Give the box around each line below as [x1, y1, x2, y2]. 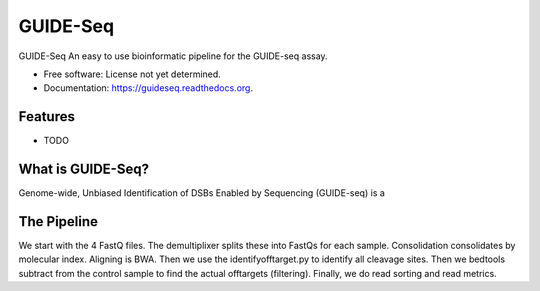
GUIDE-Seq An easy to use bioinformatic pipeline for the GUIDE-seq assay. [18, 50, 329, 62]
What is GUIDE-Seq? [18, 161, 150, 178]
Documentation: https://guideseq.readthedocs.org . [43, 82, 254, 94]
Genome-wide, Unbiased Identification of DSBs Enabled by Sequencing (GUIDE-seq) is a [18, 187, 385, 199]
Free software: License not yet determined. [43, 68, 222, 80]
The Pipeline [18, 213, 99, 230]
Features [18, 108, 75, 125]
